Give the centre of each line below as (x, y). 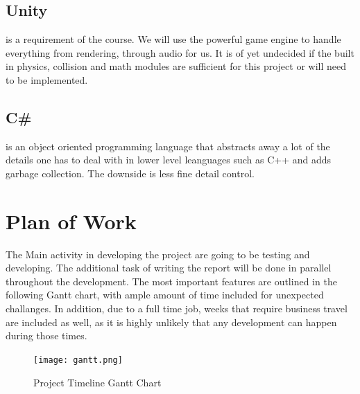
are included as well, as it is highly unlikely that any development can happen (171, 322)
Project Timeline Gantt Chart (97, 382)
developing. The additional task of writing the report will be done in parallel (169, 268)
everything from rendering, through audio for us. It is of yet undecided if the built (180, 52)
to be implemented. (47, 79)
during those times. (46, 335)
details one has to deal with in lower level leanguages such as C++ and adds (169, 160)
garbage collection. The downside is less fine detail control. (130, 173)
